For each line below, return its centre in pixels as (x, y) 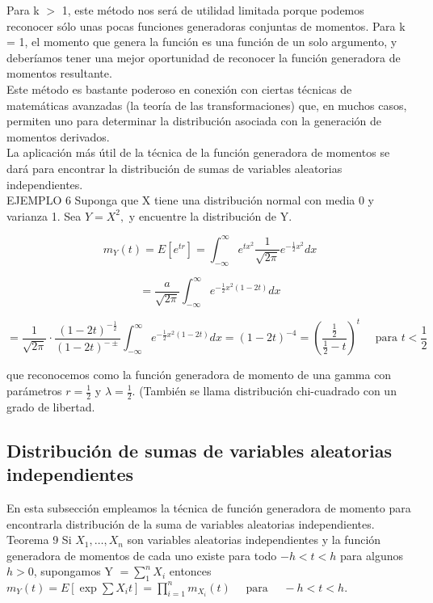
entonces (190, 571)
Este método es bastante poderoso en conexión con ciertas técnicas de (179, 89)
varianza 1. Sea (44, 215)
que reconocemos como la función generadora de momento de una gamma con (199, 375)
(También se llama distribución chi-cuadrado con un (268, 390)
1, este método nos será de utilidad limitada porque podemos (213, 10)
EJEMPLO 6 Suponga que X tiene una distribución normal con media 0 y (191, 200)
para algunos (372, 555)
